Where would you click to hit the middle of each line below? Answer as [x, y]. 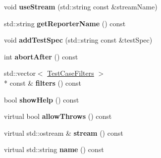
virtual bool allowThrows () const [58, 116]
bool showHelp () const [42, 99]
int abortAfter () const [41, 56]
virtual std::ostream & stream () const [64, 132]
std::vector [20, 73]
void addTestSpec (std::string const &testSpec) [78, 40]
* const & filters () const [43, 82]
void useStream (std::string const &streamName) [81, 6]
